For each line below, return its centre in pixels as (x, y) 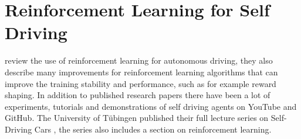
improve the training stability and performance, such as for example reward (141, 83)
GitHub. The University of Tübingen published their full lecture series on (137, 118)
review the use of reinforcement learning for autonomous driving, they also (139, 60)
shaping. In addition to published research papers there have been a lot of (138, 95)
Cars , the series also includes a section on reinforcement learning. (153, 129)
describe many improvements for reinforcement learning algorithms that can (141, 72)
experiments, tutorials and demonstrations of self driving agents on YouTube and (151, 106)
